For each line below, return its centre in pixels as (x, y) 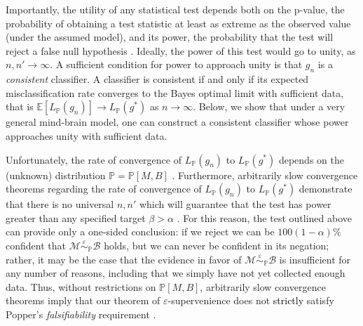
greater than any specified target (76, 217)
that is (20, 106)
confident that (36, 245)
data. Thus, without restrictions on (81, 286)
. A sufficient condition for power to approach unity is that (176, 64)
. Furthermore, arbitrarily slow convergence (265, 175)
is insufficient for (315, 259)
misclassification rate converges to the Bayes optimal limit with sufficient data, (175, 92)
